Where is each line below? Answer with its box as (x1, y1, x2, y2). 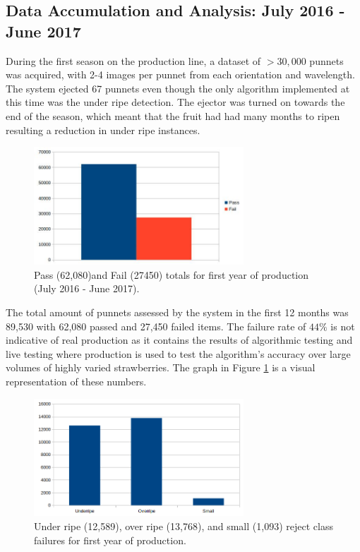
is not (330, 318, 355, 333)
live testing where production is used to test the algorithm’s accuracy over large (6, 346, 351, 361)
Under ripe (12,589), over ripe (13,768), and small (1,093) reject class (34, 518, 333, 533)
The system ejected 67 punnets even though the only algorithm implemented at (6, 80, 350, 95)
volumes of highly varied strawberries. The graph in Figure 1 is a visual (6, 360, 316, 375)
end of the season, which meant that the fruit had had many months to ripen (6, 108, 340, 123)
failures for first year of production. (34, 532, 186, 547)
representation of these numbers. (6, 373, 147, 388)
